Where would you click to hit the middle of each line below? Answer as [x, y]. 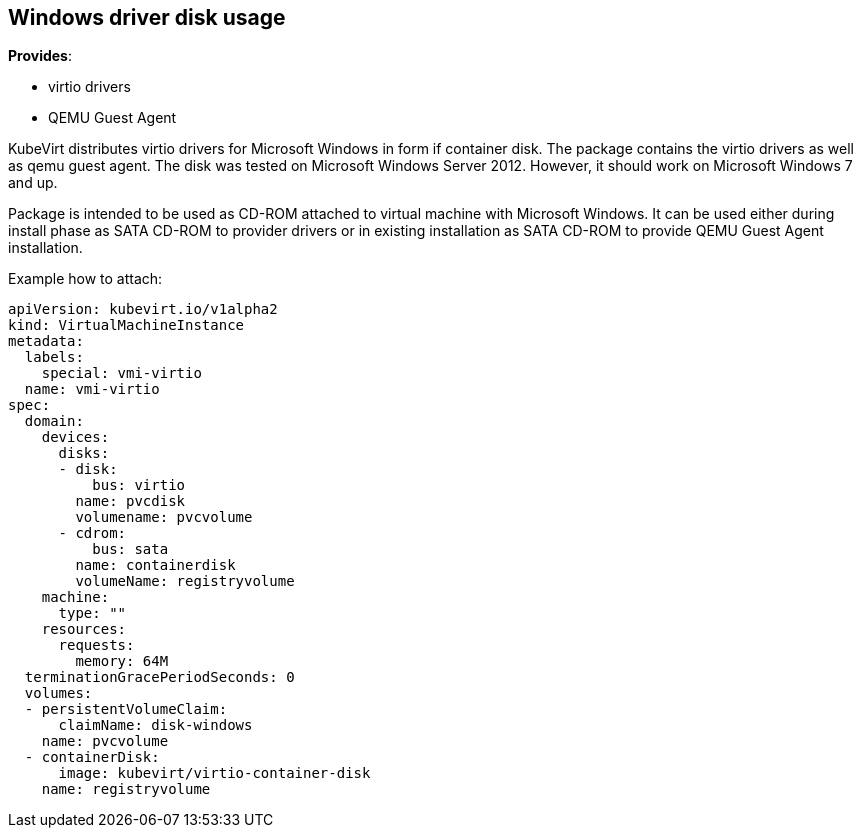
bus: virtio [139, 485]
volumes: [58, 693]
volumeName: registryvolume [185, 581]
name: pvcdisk [130, 501]
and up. [33, 183]
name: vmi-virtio [92, 389]
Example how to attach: [85, 279]
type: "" [92, 613]
